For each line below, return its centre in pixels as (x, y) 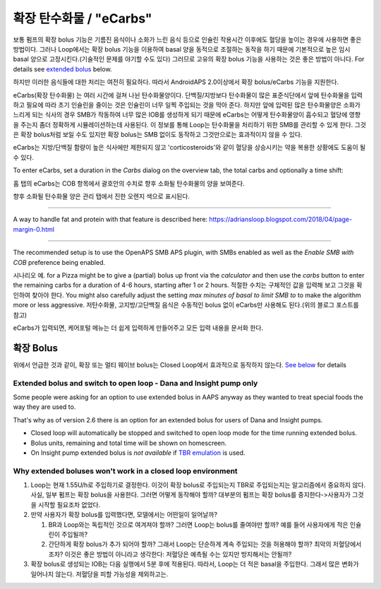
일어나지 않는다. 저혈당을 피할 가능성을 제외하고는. (99, 574)
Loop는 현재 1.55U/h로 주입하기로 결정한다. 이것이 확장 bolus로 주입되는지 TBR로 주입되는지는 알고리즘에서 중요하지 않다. (198, 485)
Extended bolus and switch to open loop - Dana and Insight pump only (135, 383)
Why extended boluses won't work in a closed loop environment (125, 471)
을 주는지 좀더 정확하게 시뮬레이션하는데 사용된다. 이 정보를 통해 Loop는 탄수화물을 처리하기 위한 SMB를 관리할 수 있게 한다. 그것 (189, 124)
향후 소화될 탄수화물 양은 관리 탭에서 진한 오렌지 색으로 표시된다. (102, 196)
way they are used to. (44, 407)
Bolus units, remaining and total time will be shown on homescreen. (129, 443)
